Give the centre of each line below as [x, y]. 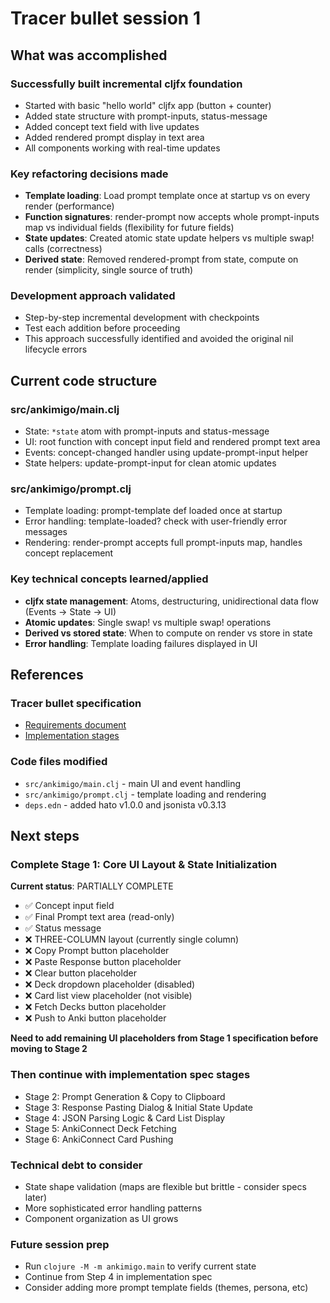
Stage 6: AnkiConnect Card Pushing [99, 1139]
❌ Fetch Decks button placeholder [95, 1007]
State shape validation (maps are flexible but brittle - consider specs [165, 1187]
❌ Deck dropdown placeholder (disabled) [110, 984]
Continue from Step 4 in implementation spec [118, 1277]
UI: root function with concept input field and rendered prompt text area [172, 442]
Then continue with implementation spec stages [130, 1075]
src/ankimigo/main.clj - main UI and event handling [132, 783]
